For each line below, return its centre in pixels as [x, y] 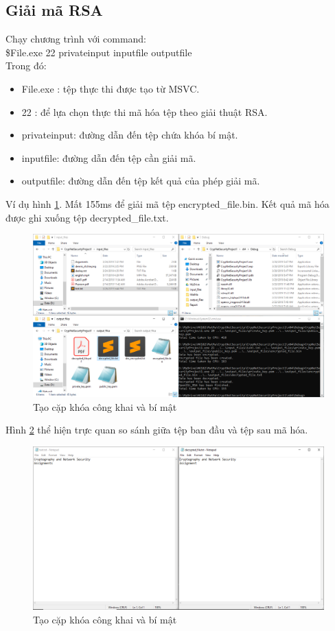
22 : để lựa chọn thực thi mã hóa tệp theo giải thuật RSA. [145, 111]
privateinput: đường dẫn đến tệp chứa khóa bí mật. [130, 135]
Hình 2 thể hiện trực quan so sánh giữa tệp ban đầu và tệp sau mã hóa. [157, 430]
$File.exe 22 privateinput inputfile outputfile [99, 52]
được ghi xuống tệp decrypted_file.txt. [87, 217]
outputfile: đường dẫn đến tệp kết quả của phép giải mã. [141, 181]
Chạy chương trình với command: [76, 39]
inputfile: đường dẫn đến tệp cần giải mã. [109, 157]
